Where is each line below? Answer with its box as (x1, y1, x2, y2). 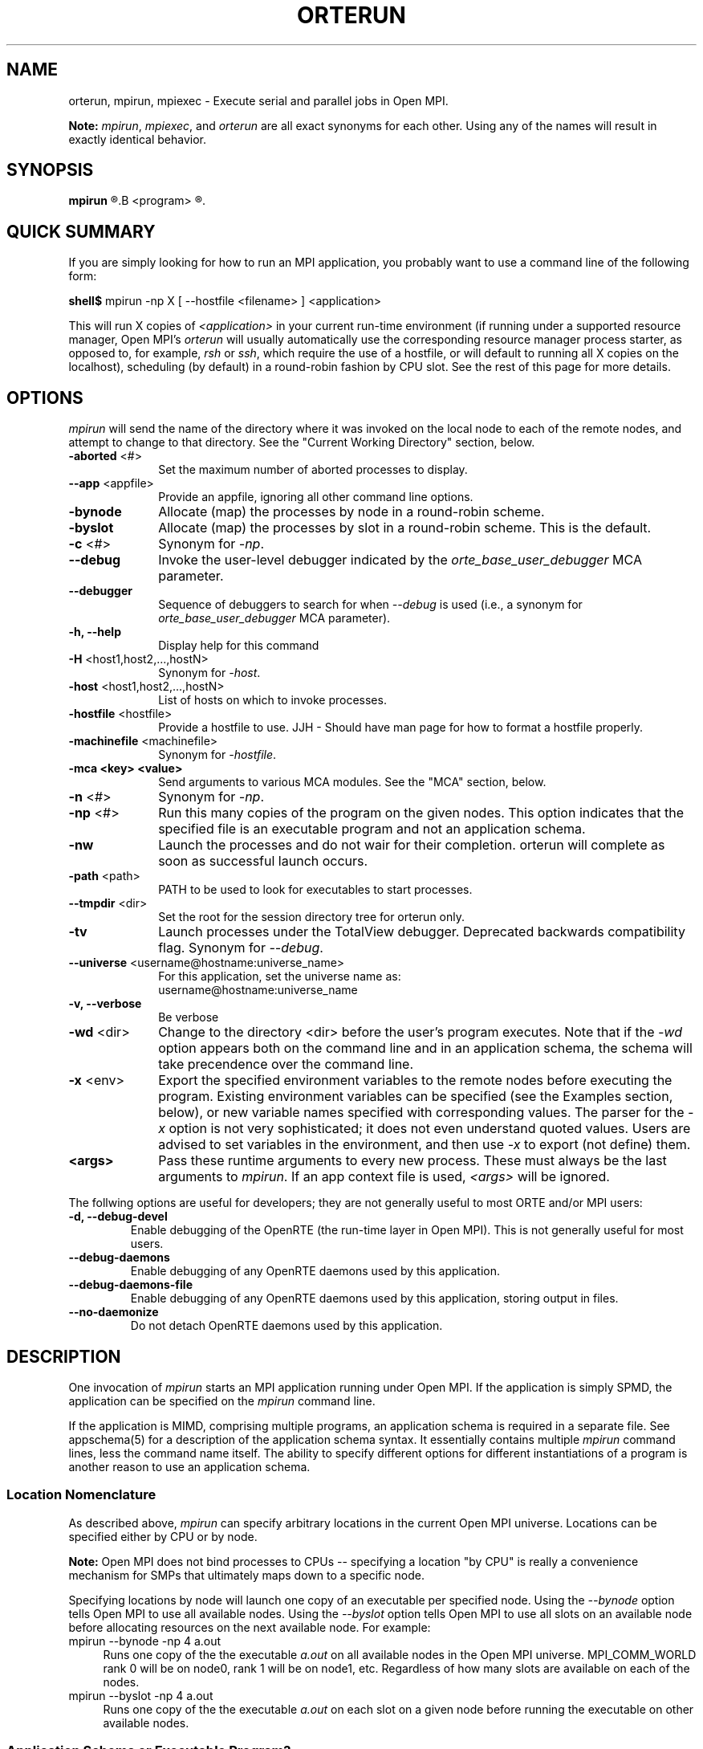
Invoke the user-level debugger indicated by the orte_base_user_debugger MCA (158, 552, 642, 569)
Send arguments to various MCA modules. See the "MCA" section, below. (158, 775, 547, 789)
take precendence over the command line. (158, 1056, 414, 1073)
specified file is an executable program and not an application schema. (158, 821, 586, 838)
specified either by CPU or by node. (68, 1529, 258, 1543)
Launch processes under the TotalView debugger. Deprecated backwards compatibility (158, 923, 685, 940)
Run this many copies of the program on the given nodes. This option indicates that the (158, 805, 684, 821)
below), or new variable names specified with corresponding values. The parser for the (158, 1104, 685, 1121)
